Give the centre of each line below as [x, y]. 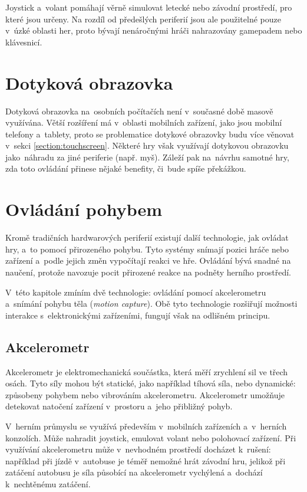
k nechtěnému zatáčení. [48, 483]
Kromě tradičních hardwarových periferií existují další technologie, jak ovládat [147, 237]
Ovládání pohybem [84, 209]
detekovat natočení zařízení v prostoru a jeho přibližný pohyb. [119, 406]
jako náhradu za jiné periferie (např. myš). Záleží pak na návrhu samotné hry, [147, 157]
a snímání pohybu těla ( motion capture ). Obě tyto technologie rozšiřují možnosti [151, 304]
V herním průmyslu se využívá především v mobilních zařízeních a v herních [146, 426]
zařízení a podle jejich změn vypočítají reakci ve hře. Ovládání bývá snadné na [148, 260]
